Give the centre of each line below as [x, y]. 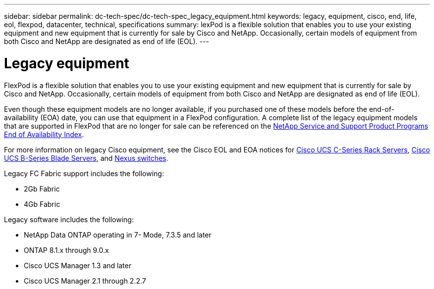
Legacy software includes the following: [69, 219]
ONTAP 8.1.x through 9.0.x [66, 250]
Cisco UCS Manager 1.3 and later [78, 265]
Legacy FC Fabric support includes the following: [84, 173]
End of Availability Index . [44, 134]
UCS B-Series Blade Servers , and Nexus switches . [86, 158]
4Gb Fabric [42, 204]
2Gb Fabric [42, 189]
